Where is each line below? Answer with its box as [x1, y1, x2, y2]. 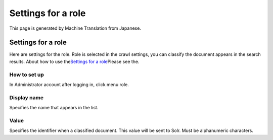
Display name [9, 94, 44, 101]
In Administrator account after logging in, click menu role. [9, 81, 129, 88]
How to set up [9, 71, 44, 78]
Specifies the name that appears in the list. [9, 105, 99, 111]
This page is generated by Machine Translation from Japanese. [9, 25, 142, 31]
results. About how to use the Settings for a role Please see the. [9, 58, 140, 64]
